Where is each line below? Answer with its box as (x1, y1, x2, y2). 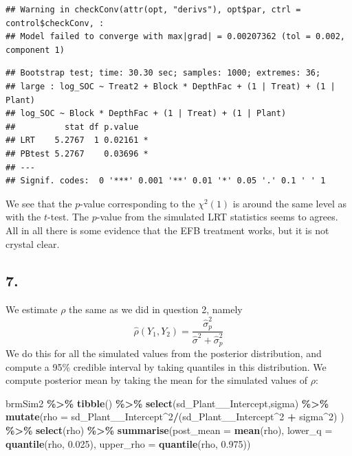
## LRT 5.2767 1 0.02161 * (5, 135, 148, 146)
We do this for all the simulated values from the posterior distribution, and (5, 346, 322, 361)
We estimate (5, 302, 58, 317)
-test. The (47, 209, 89, 224)
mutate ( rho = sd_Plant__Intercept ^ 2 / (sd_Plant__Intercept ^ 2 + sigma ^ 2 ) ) (5, 409, 344, 424)
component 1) (5, 45, 65, 55)
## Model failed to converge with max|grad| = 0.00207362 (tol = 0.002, (5, 32, 345, 42)
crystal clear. (5, 236, 60, 251)
